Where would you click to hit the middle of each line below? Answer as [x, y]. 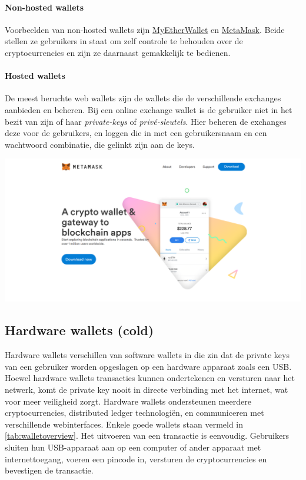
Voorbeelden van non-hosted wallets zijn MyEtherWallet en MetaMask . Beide [145, 29]
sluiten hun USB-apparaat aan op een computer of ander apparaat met [133, 447]
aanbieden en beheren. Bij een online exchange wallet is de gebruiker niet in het [149, 109]
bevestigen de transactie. [49, 470]
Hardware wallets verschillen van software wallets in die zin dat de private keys [147, 355]
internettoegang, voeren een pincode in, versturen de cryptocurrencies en [136, 459]
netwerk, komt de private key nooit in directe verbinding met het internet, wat [147, 390]
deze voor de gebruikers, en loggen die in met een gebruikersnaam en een [136, 133]
